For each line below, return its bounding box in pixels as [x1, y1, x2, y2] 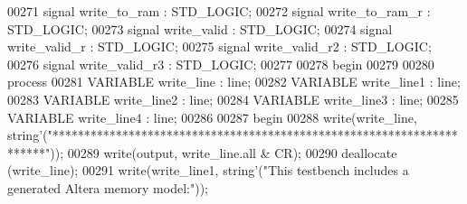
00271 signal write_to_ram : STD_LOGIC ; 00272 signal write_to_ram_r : [7, 2, 431, 20]
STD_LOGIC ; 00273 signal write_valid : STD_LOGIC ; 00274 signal [7, 19, 393, 38]
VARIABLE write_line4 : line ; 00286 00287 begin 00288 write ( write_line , [7, 107, 417, 126]
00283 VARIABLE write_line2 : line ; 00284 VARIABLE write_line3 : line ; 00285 [7, 89, 459, 108]
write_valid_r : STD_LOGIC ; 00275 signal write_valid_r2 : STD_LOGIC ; [7, 37, 432, 56]
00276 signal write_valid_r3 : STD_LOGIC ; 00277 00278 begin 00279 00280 [7, 54, 434, 73]
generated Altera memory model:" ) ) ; [7, 178, 208, 197]
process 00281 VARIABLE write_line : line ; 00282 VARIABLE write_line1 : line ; [7, 72, 461, 91]
